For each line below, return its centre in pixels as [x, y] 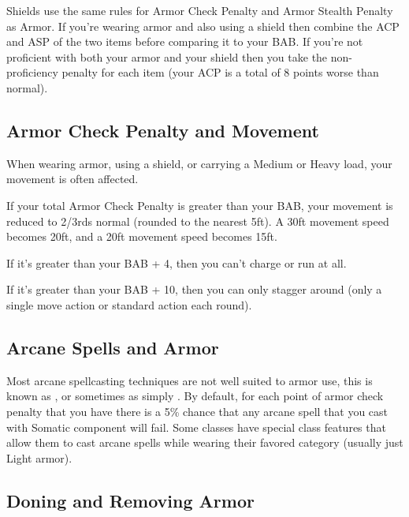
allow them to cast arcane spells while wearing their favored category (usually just [205, 442]
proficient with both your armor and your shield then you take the [167, 56]
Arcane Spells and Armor [113, 347]
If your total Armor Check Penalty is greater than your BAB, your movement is [200, 205]
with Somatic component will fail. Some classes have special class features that [196, 427]
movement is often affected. [73, 179]
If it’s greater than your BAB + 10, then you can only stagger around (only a [194, 289]
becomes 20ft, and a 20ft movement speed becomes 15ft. [142, 236]
